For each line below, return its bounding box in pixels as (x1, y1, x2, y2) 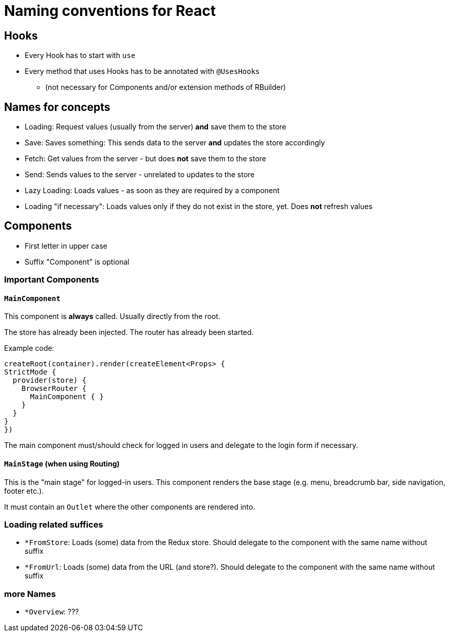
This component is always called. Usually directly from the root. (4, 312, 220, 321)
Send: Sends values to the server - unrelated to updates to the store (25, 170, 255, 179)
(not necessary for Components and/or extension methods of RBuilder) (45, 83, 286, 92)
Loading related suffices (4, 519, 103, 530)
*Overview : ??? (25, 607, 79, 616)
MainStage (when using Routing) (4, 459, 120, 469)
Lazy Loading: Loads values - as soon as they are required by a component (25, 186, 280, 195)
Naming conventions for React (4, 2, 216, 20)
